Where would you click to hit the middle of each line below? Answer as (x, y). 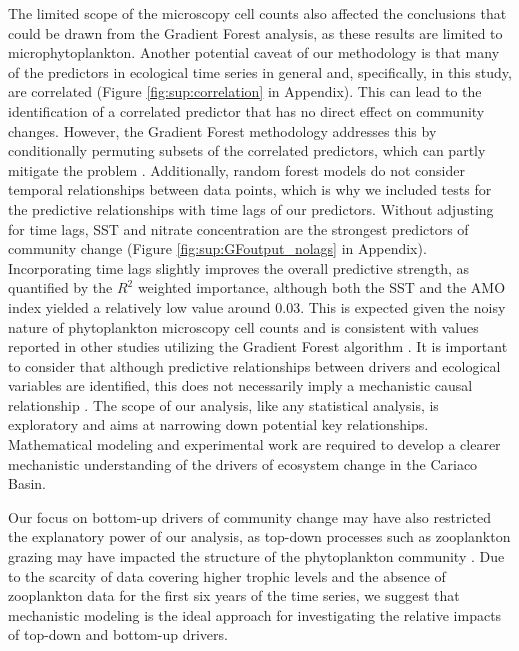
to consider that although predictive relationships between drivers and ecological (254, 365)
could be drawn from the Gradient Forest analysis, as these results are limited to (255, 32)
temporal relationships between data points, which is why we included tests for (250, 189)
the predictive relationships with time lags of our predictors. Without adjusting (251, 208)
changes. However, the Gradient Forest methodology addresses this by (222, 130)
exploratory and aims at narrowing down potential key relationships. (218, 424)
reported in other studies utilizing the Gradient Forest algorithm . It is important (258, 346)
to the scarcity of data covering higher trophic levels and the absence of (227, 575)
